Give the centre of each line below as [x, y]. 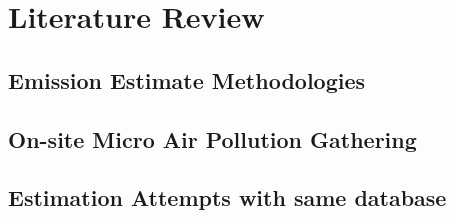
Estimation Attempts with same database [227, 197]
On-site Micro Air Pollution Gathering [212, 138]
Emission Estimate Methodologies [187, 79]
